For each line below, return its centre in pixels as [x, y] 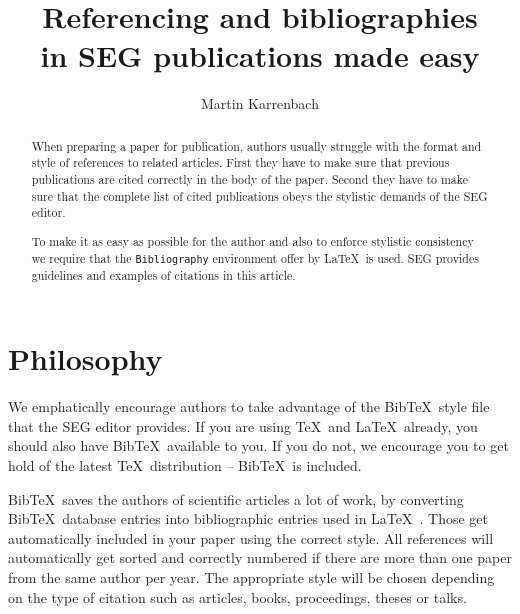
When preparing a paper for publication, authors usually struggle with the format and [256, 145]
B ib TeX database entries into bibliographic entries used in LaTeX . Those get [248, 518]
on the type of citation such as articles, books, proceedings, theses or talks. [237, 596]
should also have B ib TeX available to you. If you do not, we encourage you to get [258, 445]
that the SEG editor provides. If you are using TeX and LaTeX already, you [243, 425]
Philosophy [85, 358]
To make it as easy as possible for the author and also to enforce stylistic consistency [252, 240]
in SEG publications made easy [260, 55]
